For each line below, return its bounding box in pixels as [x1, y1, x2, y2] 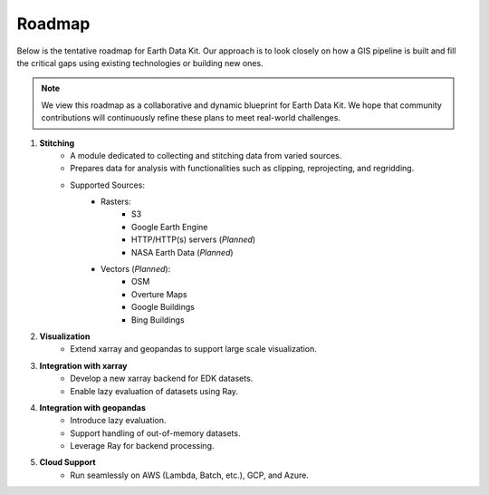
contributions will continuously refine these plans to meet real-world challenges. [41, 112, 341, 123]
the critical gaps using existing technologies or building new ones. [16, 57, 264, 68]
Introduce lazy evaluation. [70, 415, 167, 426]
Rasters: [101, 196, 131, 208]
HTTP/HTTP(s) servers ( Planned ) [131, 234, 256, 245]
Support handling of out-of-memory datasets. [70, 427, 241, 439]
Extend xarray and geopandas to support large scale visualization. [70, 344, 317, 354]
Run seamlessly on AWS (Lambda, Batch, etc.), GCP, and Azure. [70, 470, 310, 480]
